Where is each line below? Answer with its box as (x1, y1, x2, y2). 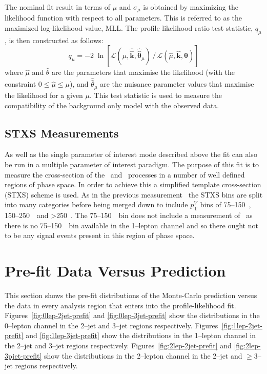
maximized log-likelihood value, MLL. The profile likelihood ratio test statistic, (5, 23, 253, 33)
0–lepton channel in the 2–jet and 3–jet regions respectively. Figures (5, 320, 218, 330)
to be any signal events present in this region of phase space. (5, 230, 195, 241)
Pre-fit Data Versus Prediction (5, 260, 226, 281)
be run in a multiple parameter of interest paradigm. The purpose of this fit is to (5, 159, 259, 169)
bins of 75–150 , (200, 199, 251, 210)
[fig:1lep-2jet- (221, 320, 263, 330)
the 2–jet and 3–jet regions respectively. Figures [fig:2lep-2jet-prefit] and (5, 340, 232, 350)
